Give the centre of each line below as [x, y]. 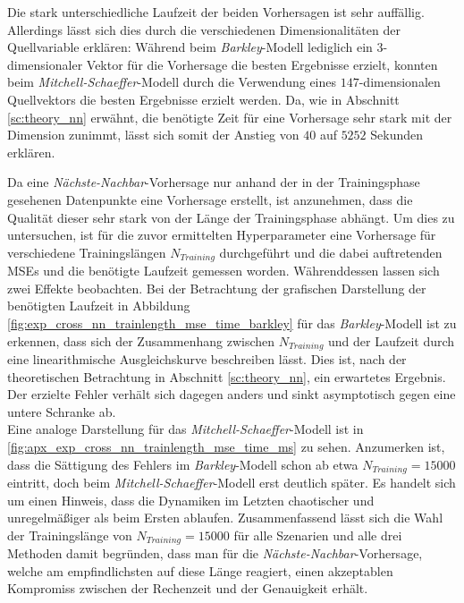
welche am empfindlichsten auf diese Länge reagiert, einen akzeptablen [200, 570]
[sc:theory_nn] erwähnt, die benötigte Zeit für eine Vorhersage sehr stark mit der [230, 117]
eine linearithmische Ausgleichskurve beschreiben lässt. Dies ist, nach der [207, 359]
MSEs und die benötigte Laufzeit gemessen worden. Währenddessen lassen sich [224, 271]
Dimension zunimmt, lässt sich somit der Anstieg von [153, 135]
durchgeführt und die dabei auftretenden [331, 252]
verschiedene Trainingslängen [87, 252]
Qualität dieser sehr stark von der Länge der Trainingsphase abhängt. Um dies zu [231, 217]
